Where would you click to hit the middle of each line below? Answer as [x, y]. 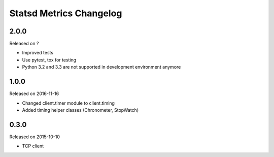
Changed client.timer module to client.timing [68, 103]
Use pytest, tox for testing [49, 60]
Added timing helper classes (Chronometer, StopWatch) [80, 110]
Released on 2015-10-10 [35, 137]
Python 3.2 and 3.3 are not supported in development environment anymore [101, 67]
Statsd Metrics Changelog [66, 13]
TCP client [33, 146]
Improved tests [38, 53]
